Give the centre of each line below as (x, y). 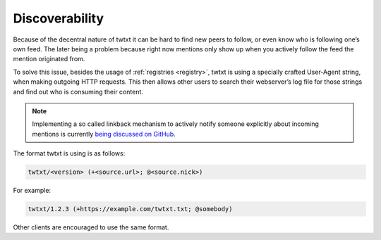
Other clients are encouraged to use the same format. (91, 227)
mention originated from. (49, 59)
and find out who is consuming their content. (78, 91)
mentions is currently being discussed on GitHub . (104, 134)
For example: (32, 191)
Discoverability (59, 18)
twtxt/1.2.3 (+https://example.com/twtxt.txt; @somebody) (130, 209)
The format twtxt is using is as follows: (69, 153)
